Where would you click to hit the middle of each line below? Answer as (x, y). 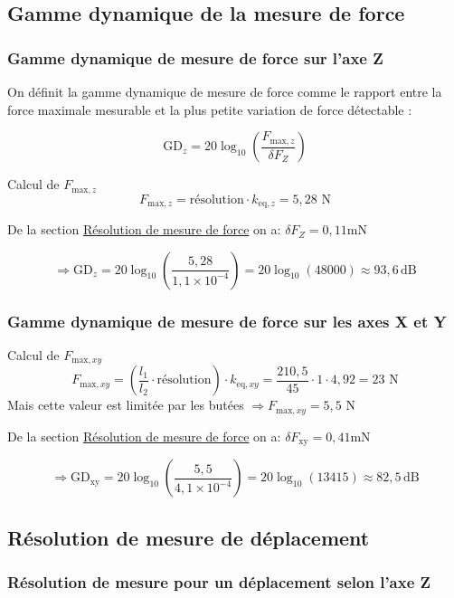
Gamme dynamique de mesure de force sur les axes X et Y (227, 321)
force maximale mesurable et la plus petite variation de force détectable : (210, 109)
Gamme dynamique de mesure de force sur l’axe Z (195, 57)
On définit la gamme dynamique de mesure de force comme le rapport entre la (225, 91)
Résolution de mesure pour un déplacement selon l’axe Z (219, 581)
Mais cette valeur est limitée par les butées (126, 405)
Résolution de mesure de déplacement (189, 537)
